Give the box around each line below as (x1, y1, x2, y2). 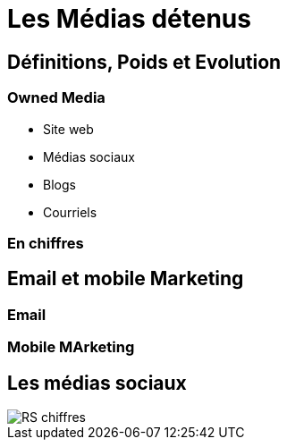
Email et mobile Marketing (7, 267, 244, 291)
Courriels (43, 204, 97, 220)
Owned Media (7, 89, 106, 107)
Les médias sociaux (7, 371, 187, 394)
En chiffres (7, 233, 84, 252)
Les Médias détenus (7, 4, 251, 34)
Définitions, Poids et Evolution (7, 50, 282, 73)
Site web (43, 121, 94, 137)
